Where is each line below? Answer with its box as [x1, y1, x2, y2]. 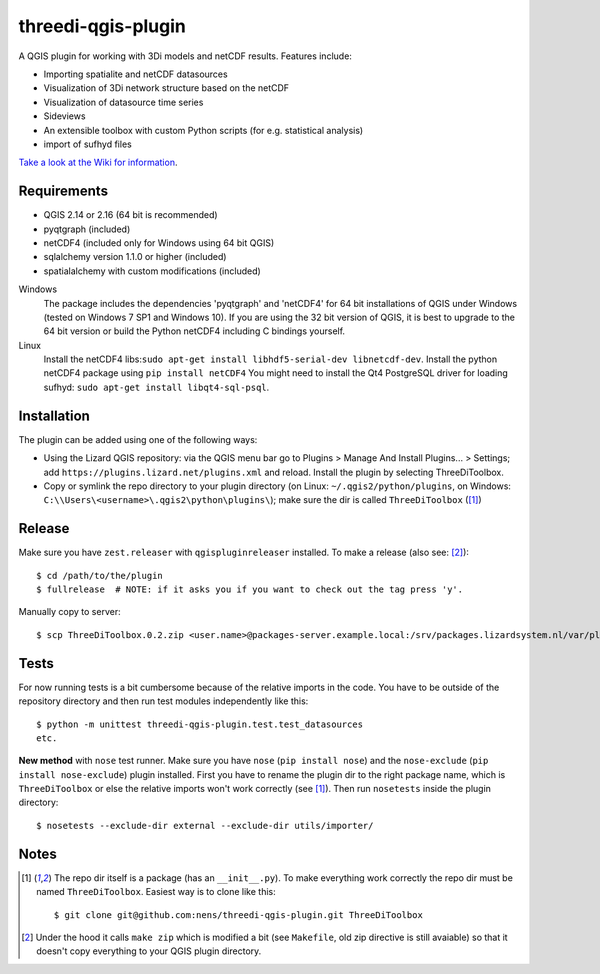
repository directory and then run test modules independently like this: [18, 695, 309, 707]
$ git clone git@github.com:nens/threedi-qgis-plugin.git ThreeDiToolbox [53, 909, 424, 920]
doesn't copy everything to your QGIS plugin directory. [36, 945, 262, 957]
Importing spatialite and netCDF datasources [43, 68, 229, 80]
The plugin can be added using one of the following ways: [18, 433, 258, 445]
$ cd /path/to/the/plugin [36, 570, 164, 581]
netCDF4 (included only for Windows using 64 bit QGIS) [43, 236, 275, 249]
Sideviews [43, 110, 86, 122]
